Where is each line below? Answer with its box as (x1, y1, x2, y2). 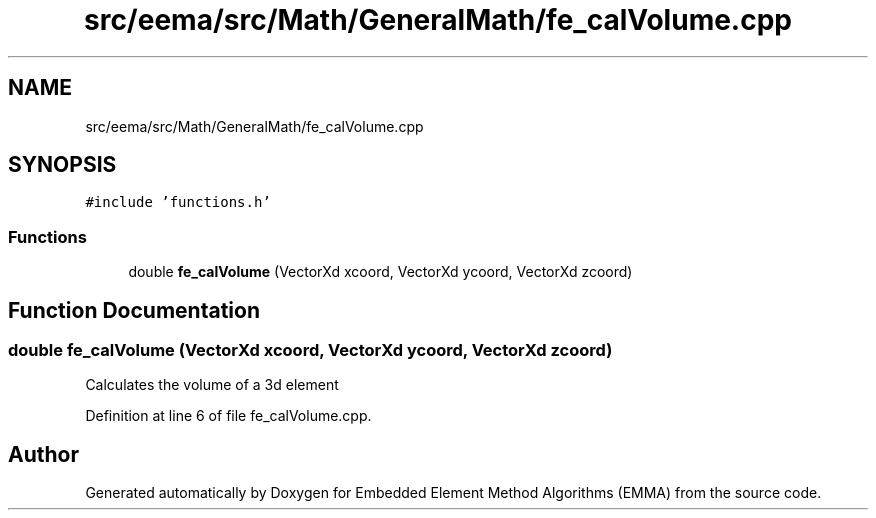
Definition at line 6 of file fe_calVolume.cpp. (85, 407, 372, 425)
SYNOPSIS (8, 152, 117, 178)
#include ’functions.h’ (85, 194, 271, 211)
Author (8, 441, 79, 467)
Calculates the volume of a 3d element (85, 376, 339, 394)
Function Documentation (8, 297, 260, 323)
